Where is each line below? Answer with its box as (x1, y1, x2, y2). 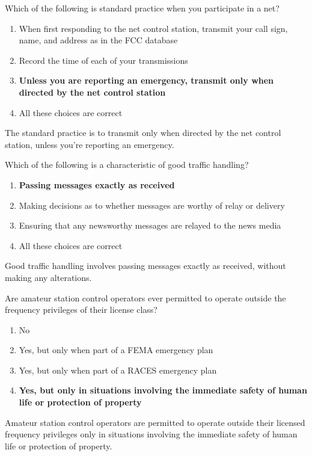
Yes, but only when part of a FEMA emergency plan (19, 344, 213, 356)
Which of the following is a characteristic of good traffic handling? (5, 158, 249, 171)
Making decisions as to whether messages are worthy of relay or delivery (19, 199, 285, 211)
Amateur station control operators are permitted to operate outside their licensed (5, 416, 305, 428)
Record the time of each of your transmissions (19, 54, 188, 66)
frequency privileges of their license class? (5, 303, 158, 316)
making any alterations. (5, 271, 92, 283)
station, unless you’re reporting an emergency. (5, 138, 174, 150)
